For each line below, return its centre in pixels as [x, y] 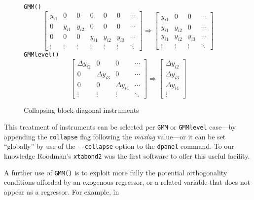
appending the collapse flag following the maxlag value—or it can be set [115, 136]
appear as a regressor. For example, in [62, 191]
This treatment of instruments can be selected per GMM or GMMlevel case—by [120, 126]
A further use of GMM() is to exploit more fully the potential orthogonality [116, 172]
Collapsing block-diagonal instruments [81, 110]
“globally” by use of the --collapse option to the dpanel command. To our [119, 146]
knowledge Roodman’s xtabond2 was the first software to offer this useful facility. [127, 155]
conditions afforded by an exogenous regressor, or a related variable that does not [127, 182]
